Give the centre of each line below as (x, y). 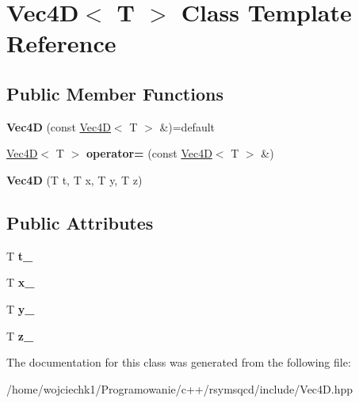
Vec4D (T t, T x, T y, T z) (74, 179)
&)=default (187, 126)
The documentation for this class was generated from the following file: (179, 362)
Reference (61, 43)
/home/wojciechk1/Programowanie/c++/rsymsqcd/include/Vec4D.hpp (180, 388)
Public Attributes (80, 222)
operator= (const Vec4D (149, 153)
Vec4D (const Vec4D (59, 126)
